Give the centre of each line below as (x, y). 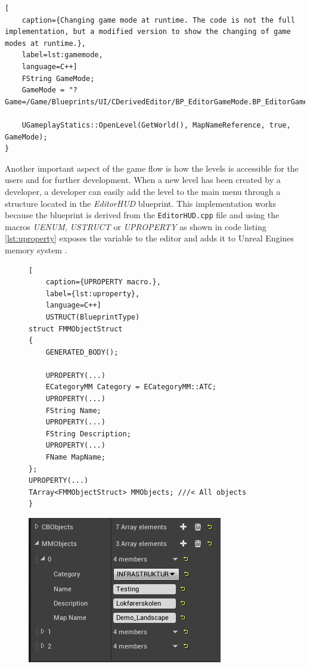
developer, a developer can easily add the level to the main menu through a (143, 191)
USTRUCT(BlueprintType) (93, 317)
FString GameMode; (58, 78)
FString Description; (88, 434)
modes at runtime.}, (46, 43)
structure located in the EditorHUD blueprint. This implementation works (141, 203)
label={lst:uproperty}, (93, 294)
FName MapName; (75, 457)
